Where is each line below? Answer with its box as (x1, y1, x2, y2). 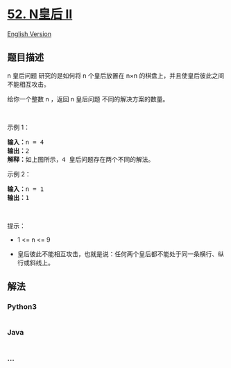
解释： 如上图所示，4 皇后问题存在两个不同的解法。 (7, 156, 155, 163)
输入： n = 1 (7, 185, 44, 193)
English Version (7, 29, 52, 38)
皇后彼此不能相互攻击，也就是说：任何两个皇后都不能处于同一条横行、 (17, 249, 219, 258)
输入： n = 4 (7, 138, 44, 146)
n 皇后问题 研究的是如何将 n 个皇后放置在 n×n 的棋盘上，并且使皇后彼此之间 (7, 71, 224, 80)
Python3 (7, 302, 37, 312)
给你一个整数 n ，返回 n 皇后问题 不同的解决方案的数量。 (7, 94, 169, 103)
